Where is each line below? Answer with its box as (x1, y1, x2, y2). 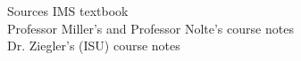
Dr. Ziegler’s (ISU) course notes (7, 36, 180, 55)
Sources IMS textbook (7, 2, 129, 19)
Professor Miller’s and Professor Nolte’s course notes (7, 19, 294, 37)
